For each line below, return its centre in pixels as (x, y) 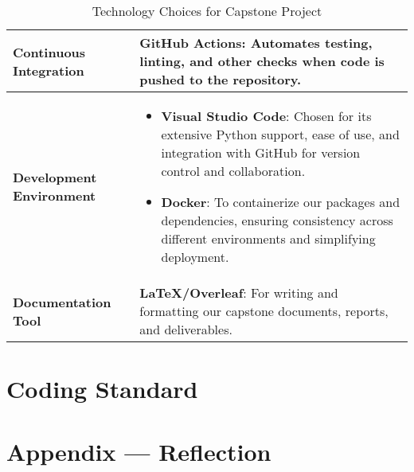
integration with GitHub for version (261, 152)
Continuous (49, 52)
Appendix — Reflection (139, 451)
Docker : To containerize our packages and (281, 202)
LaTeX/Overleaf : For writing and (239, 293)
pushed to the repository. (221, 79)
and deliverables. (186, 329)
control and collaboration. (233, 171)
